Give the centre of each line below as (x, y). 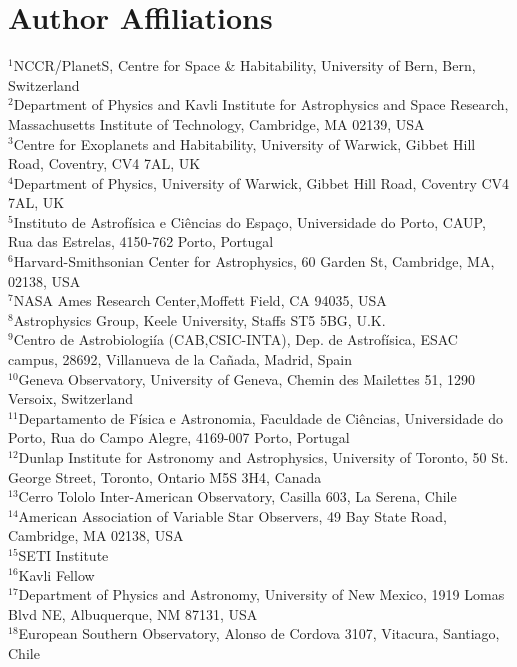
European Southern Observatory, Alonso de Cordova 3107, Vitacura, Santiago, (259, 633)
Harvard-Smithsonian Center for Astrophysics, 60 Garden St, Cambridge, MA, (254, 261)
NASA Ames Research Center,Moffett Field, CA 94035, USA (200, 300)
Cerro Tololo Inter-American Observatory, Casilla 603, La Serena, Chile (237, 496)
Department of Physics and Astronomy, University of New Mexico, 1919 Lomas (261, 594)
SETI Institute (63, 554)
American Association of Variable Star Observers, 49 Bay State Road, (232, 515)
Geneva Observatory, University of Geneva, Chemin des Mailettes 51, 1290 (246, 378)
